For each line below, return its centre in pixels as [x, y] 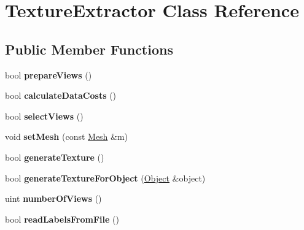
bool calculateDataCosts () [61, 95]
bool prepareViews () [49, 75]
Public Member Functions [89, 49]
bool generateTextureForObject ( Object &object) [105, 178]
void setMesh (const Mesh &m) [67, 136]
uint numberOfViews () [53, 198]
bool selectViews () [44, 116]
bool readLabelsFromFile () [62, 219]
